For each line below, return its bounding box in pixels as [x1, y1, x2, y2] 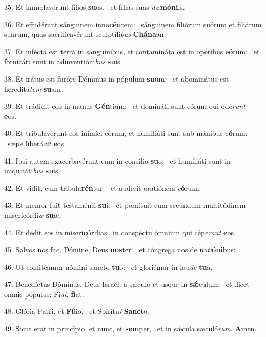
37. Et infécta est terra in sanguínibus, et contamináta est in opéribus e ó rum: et [4, 46, 260, 56]
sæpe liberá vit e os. [7, 137, 66, 148]
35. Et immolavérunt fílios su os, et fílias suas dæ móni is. [4, 2, 185, 12]
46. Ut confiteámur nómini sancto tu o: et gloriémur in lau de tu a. [4, 261, 213, 272]
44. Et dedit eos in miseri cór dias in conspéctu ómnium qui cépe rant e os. [4, 227, 236, 237]
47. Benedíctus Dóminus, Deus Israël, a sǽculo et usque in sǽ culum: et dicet [4, 279, 250, 289]
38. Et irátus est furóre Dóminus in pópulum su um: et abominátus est [4, 73, 229, 84]
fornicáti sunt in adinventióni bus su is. [4, 56, 122, 67]
